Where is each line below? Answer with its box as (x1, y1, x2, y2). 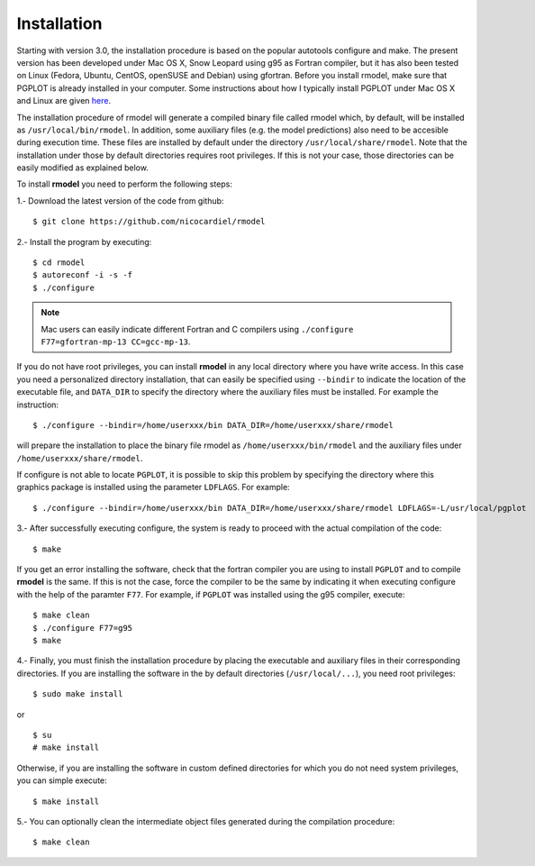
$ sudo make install (32, 689, 123, 699)
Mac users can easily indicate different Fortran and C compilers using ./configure (41, 324, 354, 334)
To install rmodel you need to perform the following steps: (16, 178, 233, 189)
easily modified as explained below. (16, 162, 149, 173)
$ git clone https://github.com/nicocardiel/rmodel (32, 216, 266, 227)
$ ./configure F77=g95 (32, 623, 133, 633)
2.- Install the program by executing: (16, 236, 152, 247)
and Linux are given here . (16, 96, 112, 106)
